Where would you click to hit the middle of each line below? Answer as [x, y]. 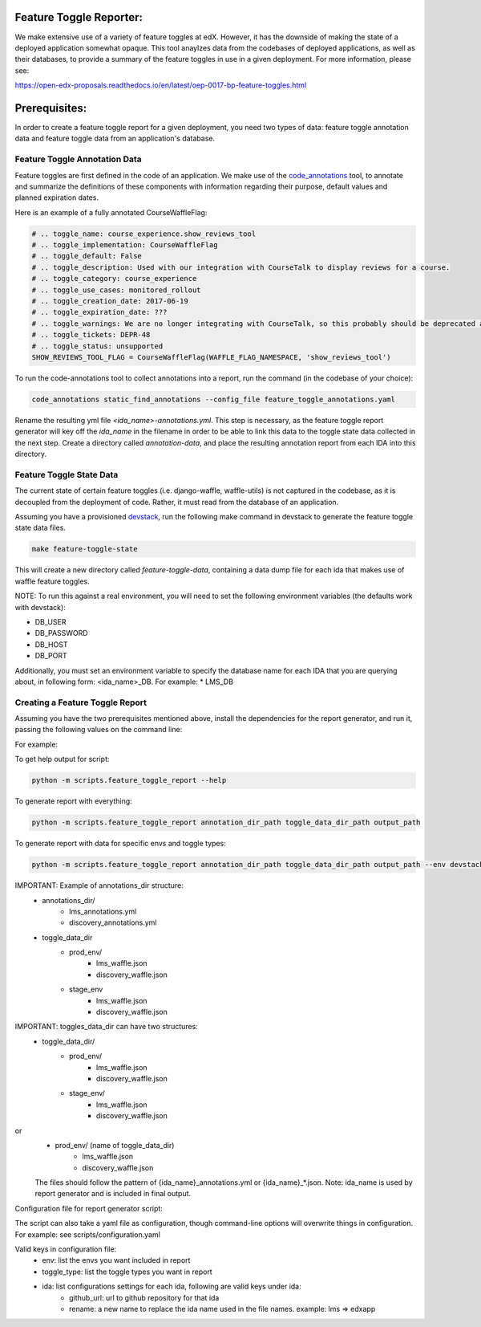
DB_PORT [51, 656]
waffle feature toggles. [52, 581]
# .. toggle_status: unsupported [97, 346]
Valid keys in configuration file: [66, 1249]
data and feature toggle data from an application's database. [115, 138]
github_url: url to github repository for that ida [144, 1297]
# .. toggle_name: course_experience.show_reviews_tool [144, 234]
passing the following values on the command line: [99, 730]
